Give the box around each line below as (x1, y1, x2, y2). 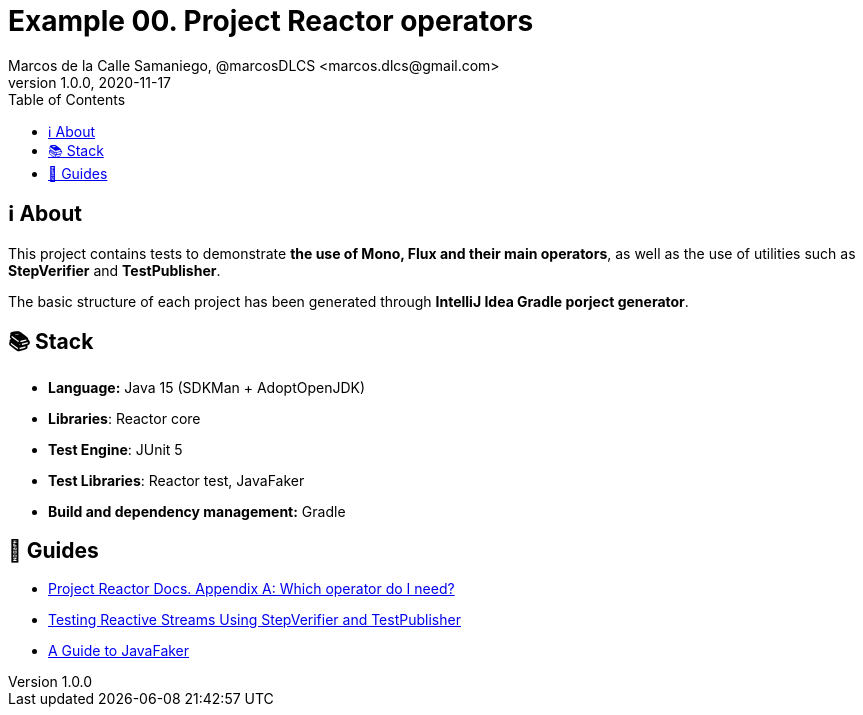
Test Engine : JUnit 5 (48, 441, 183, 459)
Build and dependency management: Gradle (48, 503, 346, 521)
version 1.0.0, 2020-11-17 (8, 73, 172, 91)
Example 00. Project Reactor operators (8, 4, 534, 38)
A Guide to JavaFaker (48, 642, 190, 660)
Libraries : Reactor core (48, 410, 201, 428)
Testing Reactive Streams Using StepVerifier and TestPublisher (48, 611, 461, 629)
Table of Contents (8, 90, 126, 108)
